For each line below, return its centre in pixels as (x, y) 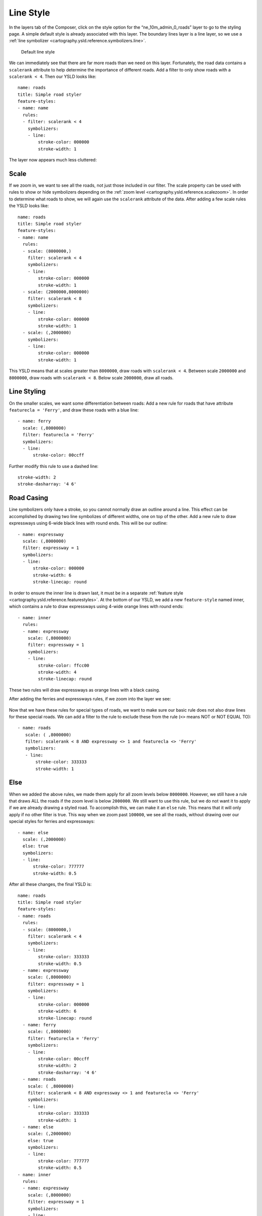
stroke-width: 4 (57, 672)
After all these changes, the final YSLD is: (50, 884)
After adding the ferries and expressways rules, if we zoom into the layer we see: (90, 699)
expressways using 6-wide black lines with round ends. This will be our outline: (88, 523)
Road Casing (29, 498)
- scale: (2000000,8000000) (56, 292)
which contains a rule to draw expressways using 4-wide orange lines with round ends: (96, 607)
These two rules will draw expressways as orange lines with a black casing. (84, 690)
